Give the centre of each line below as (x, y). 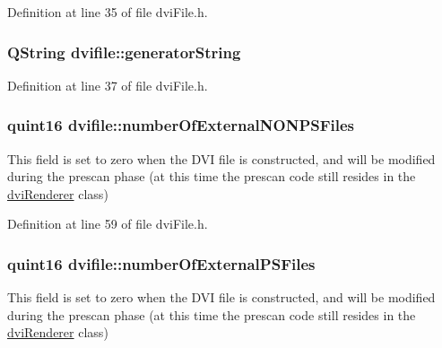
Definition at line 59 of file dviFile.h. (108, 224)
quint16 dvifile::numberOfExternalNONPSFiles (181, 125)
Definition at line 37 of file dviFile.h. (108, 85)
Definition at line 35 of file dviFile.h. (108, 12)
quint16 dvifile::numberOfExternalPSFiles (161, 263)
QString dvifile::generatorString (124, 52)
